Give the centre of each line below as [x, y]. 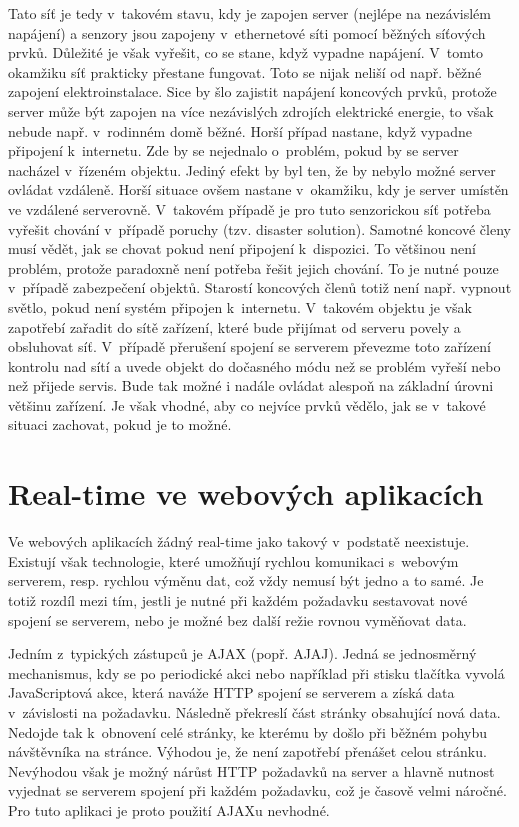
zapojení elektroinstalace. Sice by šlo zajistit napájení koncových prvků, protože [252, 91]
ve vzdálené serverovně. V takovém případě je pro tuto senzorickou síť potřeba [249, 208]
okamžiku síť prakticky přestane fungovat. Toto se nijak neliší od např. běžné [245, 71]
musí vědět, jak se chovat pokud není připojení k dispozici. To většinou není [242, 248]
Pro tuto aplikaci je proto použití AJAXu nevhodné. [169, 809]
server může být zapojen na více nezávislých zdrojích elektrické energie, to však [251, 110]
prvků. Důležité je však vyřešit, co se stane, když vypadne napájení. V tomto [246, 52]
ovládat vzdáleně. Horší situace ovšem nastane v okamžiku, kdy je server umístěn [258, 189]
